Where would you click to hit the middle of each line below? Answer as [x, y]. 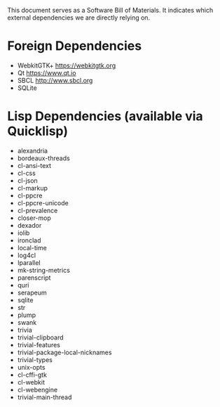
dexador [29, 225]
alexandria [32, 150]
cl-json [28, 180]
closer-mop [34, 218]
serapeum [32, 292]
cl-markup [32, 188]
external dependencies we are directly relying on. [79, 18]
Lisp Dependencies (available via [105, 116]
